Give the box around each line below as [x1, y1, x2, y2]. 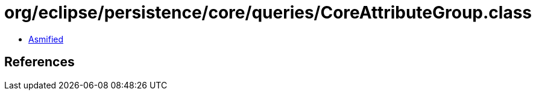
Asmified [28, 33, 64, 44]
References [4, 54, 75, 70]
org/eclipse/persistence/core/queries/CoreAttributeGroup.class [4, 2, 532, 23]
